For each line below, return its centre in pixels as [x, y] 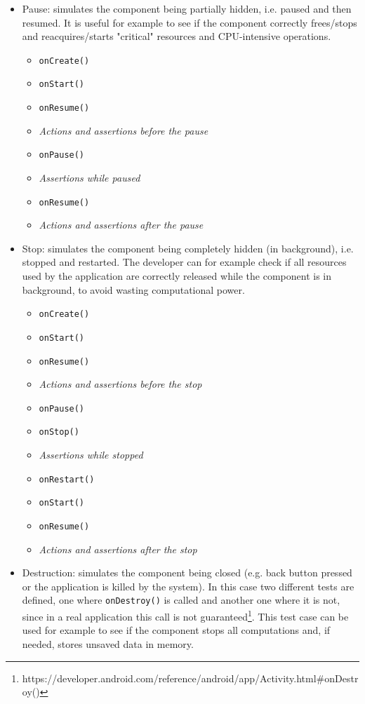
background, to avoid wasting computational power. [133, 289]
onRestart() [67, 479]
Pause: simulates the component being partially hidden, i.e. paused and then [187, 8]
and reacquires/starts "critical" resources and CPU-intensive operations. [177, 36]
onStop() [59, 432]
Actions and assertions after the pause [121, 225]
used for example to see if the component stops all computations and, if [176, 630]
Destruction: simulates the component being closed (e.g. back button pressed [187, 573]
